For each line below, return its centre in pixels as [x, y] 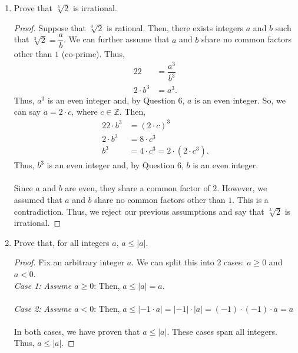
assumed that [38, 199]
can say [27, 111]
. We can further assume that [116, 39]
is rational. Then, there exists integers [175, 27]
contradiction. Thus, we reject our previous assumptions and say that [139, 211]
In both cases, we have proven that [77, 331]
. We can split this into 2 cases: [188, 262]
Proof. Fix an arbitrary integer [69, 262]
